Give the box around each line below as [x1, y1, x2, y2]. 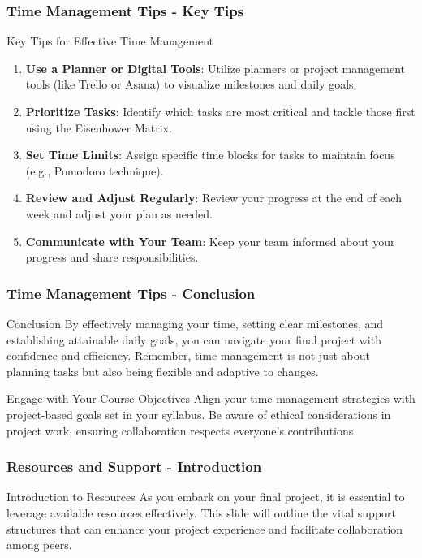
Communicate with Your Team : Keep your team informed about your [25, 232, 395, 249]
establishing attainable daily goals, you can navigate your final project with [6, 331, 381, 348]
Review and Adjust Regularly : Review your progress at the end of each [25, 189, 402, 206]
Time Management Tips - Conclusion [6, 283, 256, 303]
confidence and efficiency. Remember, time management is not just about [6, 347, 370, 364]
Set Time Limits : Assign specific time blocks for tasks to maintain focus [25, 146, 395, 163]
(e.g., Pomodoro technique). [25, 162, 164, 179]
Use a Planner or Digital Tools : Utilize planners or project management [25, 59, 405, 76]
